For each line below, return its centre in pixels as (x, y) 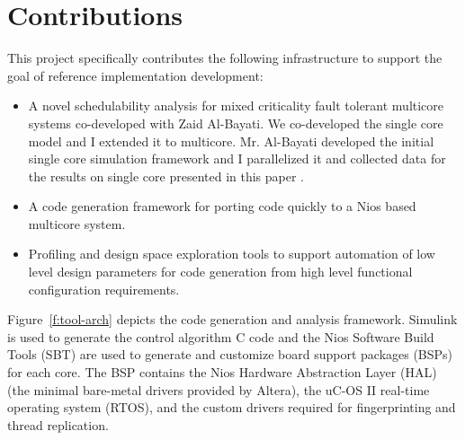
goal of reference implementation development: (135, 75)
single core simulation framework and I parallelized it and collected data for (237, 158)
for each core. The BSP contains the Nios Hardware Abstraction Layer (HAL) (222, 372)
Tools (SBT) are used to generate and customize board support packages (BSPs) (230, 354)
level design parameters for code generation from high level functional (220, 272)
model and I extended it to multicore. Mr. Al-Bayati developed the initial (231, 141)
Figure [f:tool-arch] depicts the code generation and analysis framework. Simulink (232, 319)
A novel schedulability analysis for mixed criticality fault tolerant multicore (236, 106)
